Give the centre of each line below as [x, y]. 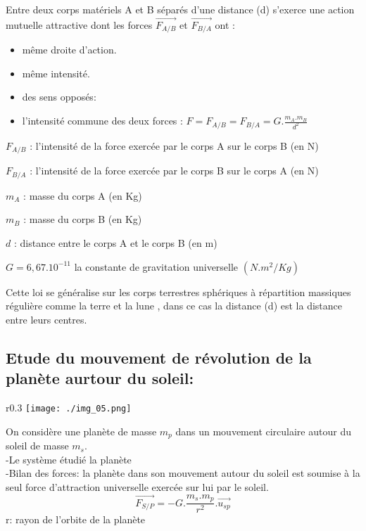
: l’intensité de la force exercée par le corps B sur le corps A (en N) [174, 171]
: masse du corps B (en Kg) [83, 219]
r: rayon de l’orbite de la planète [76, 519]
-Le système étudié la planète [69, 459]
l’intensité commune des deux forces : [102, 121]
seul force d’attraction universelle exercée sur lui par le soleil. [137, 486]
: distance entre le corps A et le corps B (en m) [115, 243]
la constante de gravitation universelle [156, 266]
